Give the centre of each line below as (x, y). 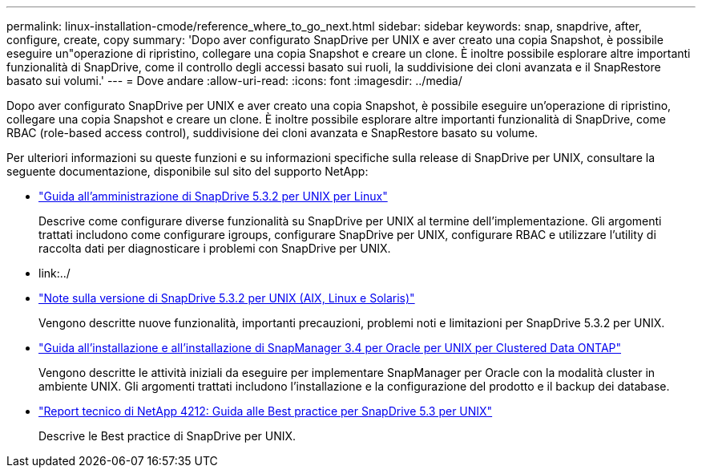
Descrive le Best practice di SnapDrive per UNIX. (167, 436)
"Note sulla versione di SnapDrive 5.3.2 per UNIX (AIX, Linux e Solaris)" (227, 298)
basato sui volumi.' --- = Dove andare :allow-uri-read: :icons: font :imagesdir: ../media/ (234, 81)
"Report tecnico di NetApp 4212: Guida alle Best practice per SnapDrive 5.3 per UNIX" (266, 411)
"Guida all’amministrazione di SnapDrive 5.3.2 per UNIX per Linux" (213, 196)
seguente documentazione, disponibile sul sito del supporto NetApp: (188, 171)
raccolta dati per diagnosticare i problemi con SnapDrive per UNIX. (215, 248)
